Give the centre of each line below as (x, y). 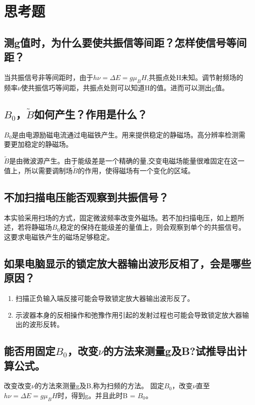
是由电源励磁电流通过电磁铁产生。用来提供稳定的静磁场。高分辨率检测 (125, 134)
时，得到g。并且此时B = (96, 395)
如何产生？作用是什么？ (91, 114)
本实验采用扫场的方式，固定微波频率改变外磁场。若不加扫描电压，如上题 (121, 217)
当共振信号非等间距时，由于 (49, 77)
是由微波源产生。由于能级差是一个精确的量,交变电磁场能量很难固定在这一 (127, 160)
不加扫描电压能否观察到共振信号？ (86, 197)
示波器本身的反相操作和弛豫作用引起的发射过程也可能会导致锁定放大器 (129, 314)
